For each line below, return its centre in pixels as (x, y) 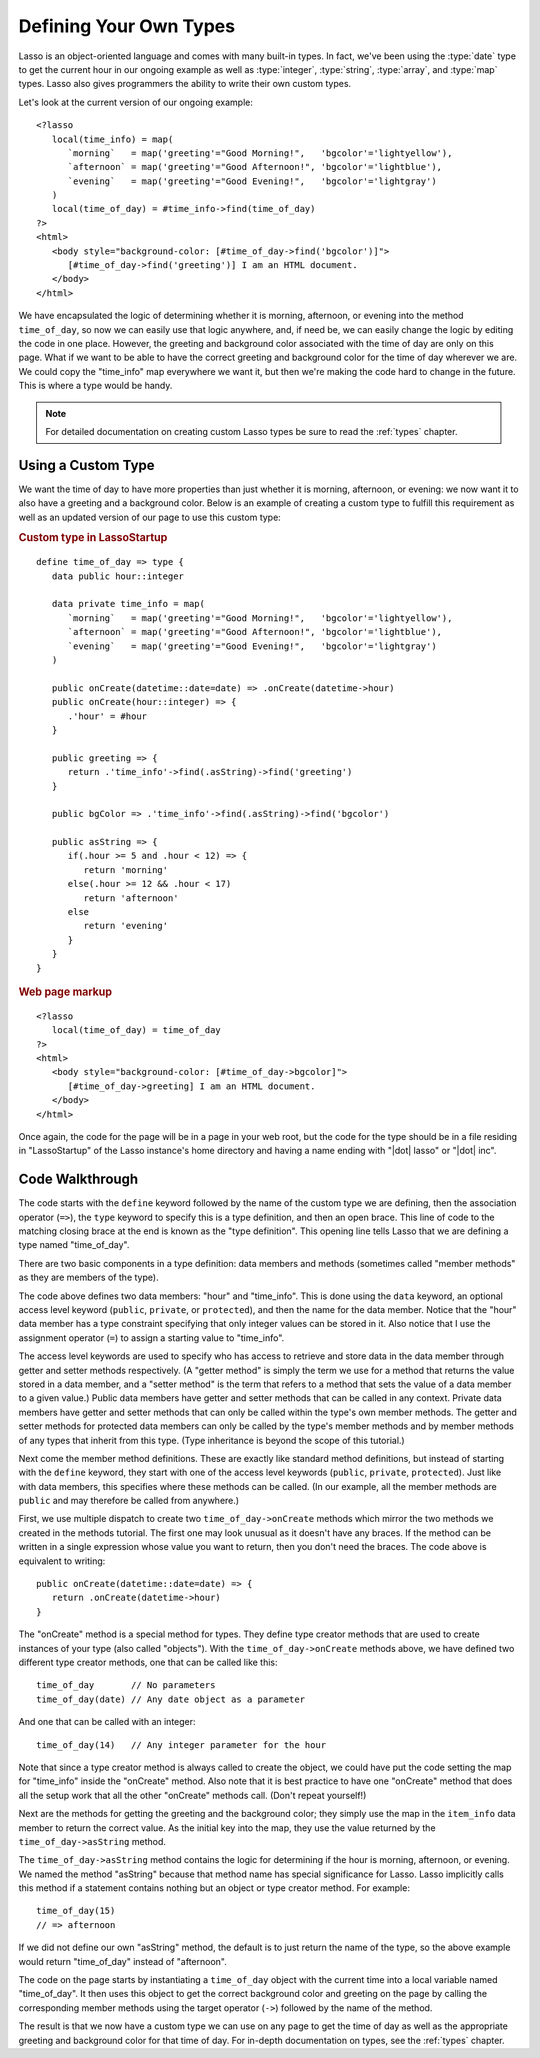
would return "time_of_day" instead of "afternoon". (122, 1961)
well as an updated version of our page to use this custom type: (150, 517)
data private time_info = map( (128, 604)
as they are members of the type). (88, 1277)
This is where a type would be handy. (95, 386)
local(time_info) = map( (112, 139)
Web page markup (65, 992)
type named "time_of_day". (74, 1245)
